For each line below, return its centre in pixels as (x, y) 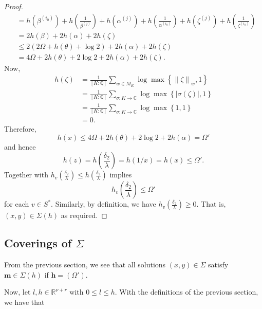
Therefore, (20, 129)
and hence (20, 146)
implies (121, 175)
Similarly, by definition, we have (106, 204)
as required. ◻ (84, 215)
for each (17, 204)
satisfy (218, 265)
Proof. (14, 6)
